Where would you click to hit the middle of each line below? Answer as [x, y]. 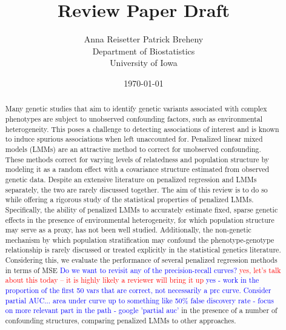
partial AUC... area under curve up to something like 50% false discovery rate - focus [139, 300]
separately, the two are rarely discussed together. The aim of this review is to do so [136, 189]
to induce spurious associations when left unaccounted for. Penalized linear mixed [134, 139]
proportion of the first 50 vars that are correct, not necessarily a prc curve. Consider [138, 290]
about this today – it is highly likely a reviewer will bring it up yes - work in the [132, 280]
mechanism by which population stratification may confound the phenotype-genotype [140, 239]
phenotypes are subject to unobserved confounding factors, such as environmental [134, 118]
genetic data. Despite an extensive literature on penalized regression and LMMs [131, 179]
